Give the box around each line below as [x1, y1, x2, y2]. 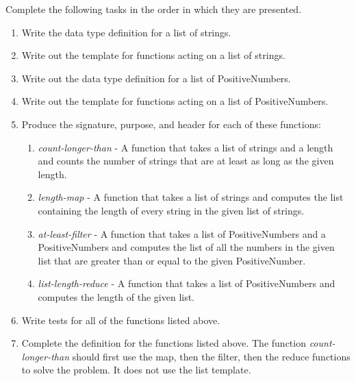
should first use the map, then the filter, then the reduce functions [72, 349, 351, 363]
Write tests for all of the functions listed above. [21, 312, 220, 327]
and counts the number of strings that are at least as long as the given [38, 153, 334, 168]
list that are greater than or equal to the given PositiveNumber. [38, 253, 306, 267]
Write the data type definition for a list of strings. [21, 25, 231, 39]
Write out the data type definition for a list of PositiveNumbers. [21, 71, 291, 85]
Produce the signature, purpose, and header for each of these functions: [21, 116, 321, 131]
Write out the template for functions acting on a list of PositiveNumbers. [21, 94, 329, 108]
